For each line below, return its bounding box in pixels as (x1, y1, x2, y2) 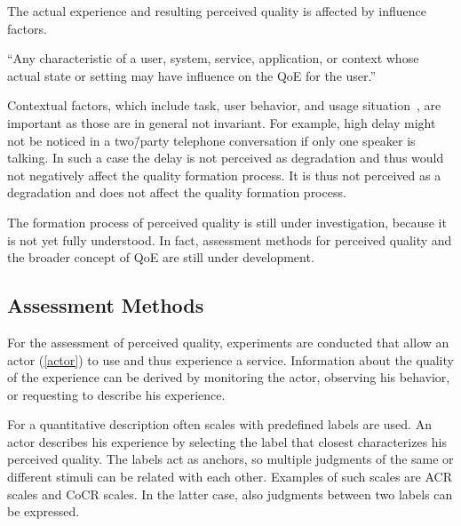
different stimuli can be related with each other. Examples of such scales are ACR (7, 467, 452, 486)
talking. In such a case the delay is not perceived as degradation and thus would (7, 148, 444, 167)
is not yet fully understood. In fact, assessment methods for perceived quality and (7, 230, 452, 249)
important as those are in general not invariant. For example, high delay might (7, 113, 436, 131)
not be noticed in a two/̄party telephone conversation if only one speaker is (7, 131, 416, 149)
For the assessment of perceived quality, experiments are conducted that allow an (7, 332, 449, 351)
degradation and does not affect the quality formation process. (7, 183, 346, 202)
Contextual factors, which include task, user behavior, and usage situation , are (7, 96, 441, 115)
